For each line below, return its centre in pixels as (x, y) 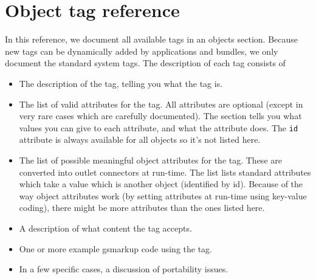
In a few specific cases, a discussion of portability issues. (124, 269)
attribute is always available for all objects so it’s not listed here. (140, 139)
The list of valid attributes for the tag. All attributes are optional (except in (161, 104)
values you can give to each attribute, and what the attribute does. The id (159, 127)
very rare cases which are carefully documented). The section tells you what (160, 116)
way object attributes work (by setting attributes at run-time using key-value (163, 195)
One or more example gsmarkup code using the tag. (115, 248)
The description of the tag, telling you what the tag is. (121, 83)
